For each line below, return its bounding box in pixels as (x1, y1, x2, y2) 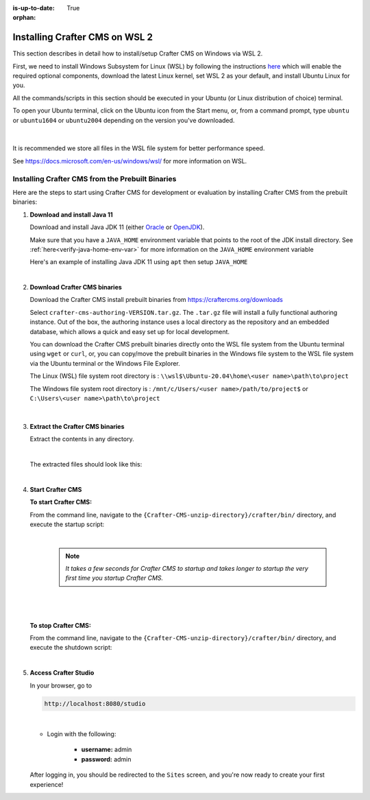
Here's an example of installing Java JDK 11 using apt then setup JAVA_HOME (29, 258, 248, 266)
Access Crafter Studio (29, 669, 95, 677)
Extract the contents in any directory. (29, 435, 134, 443)
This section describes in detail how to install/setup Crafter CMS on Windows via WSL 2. (12, 49, 263, 58)
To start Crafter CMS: (29, 498, 92, 506)
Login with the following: (47, 729, 116, 738)
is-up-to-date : (12, 4, 55, 12)
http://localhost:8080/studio (44, 700, 146, 707)
